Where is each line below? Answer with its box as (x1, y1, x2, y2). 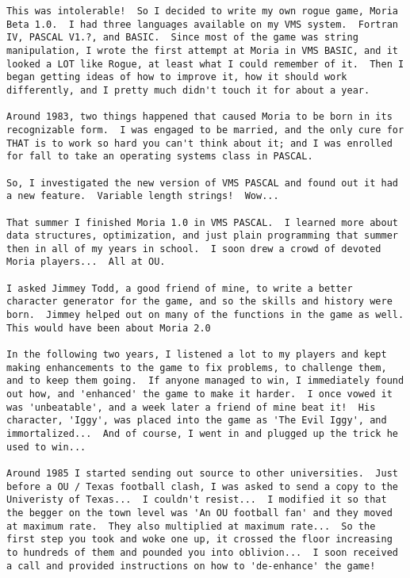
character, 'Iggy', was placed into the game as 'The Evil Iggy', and (6, 415, 387, 427)
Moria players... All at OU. (6, 256, 166, 268)
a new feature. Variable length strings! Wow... (6, 190, 279, 202)
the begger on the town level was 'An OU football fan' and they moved (6, 507, 393, 519)
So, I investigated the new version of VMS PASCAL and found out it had (6, 177, 398, 189)
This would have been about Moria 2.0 (6, 322, 211, 334)
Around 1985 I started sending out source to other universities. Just (6, 467, 398, 479)
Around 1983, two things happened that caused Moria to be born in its (6, 111, 393, 123)
